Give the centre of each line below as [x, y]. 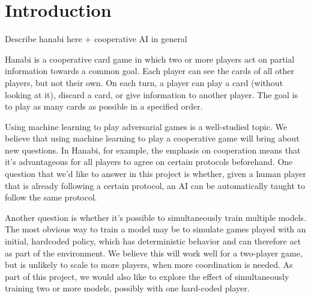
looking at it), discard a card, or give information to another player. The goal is [152, 94]
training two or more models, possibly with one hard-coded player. [127, 288]
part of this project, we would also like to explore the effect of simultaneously [147, 276]
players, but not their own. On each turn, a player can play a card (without [144, 82]
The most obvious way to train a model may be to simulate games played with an [155, 229]
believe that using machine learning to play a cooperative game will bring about [152, 138]
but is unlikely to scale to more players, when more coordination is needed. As [149, 265]
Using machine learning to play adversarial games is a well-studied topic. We [146, 126]
